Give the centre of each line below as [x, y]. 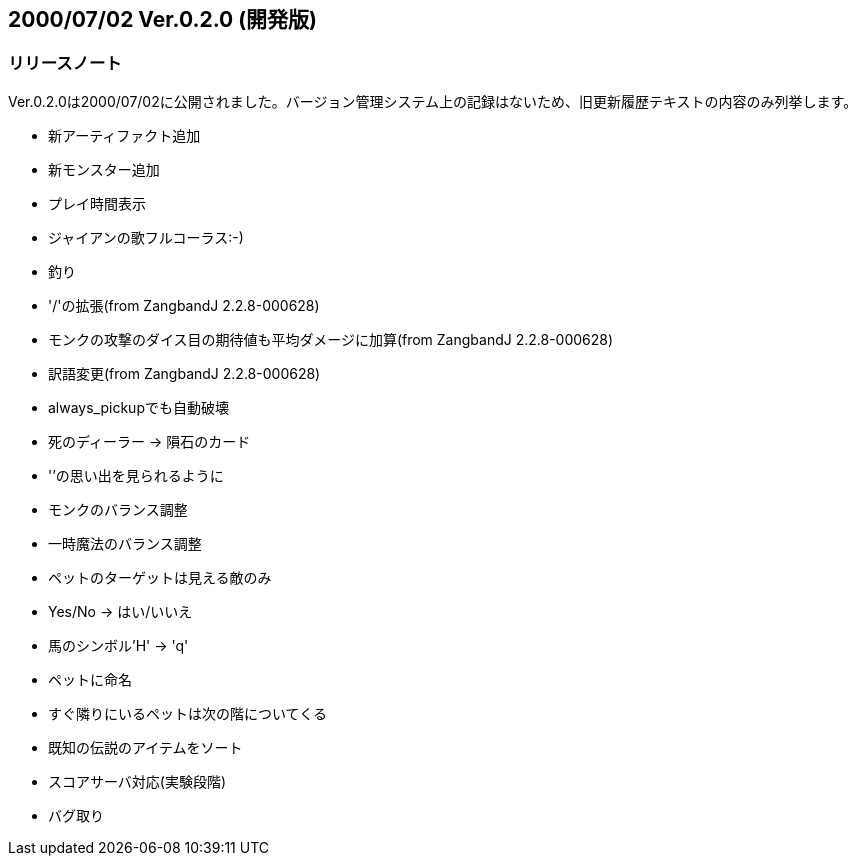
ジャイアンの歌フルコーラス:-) [146, 237]
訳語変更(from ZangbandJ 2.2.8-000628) [184, 373]
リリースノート [65, 63]
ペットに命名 [90, 679]
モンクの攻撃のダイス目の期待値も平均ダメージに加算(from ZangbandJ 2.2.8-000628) [331, 339]
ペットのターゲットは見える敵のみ [160, 577]
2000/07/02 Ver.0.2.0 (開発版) [163, 19]
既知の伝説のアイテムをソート [145, 747]
